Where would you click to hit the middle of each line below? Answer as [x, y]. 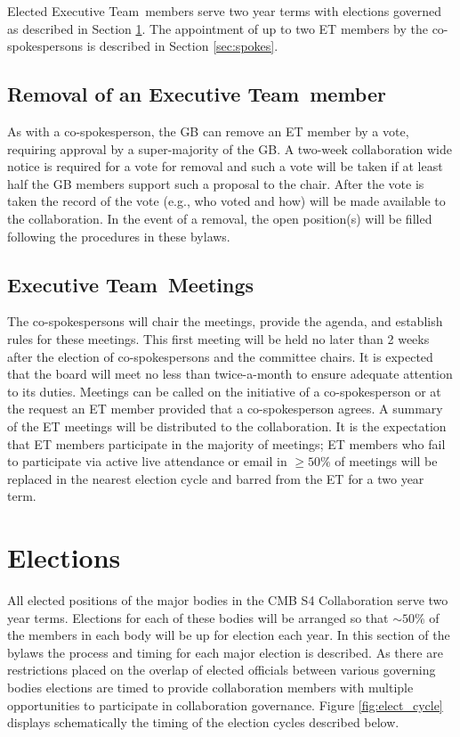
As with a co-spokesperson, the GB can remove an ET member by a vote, [208, 131]
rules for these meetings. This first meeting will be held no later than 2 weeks [218, 338]
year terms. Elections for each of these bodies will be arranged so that [198, 617]
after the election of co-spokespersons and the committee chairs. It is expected [220, 356]
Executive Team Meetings [131, 284]
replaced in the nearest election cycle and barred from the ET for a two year [216, 478]
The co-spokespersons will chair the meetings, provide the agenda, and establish [225, 321]
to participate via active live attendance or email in [147, 461]
